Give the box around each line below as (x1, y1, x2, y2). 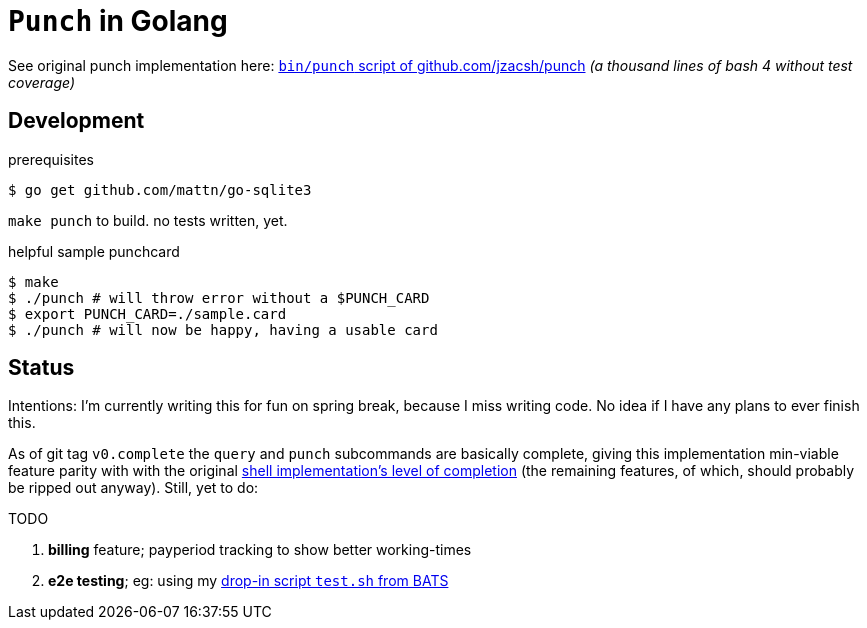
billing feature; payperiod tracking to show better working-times (48, 541, 472, 559)
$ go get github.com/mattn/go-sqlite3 (8, 181, 312, 198)
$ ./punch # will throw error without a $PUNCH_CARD (8, 289, 430, 306)
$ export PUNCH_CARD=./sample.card (8, 305, 287, 322)
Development (8, 108, 145, 134)
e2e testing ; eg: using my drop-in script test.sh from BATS (48, 572, 449, 590)
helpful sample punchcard (8, 242, 180, 260)
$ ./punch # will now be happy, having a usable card (8, 321, 438, 338)
